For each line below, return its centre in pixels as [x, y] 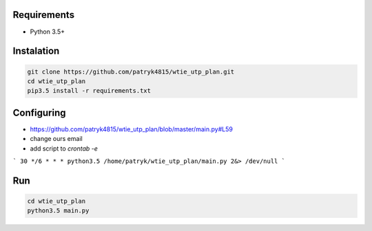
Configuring [39, 112]
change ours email [56, 139]
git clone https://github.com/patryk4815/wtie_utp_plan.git [131, 71]
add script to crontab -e [64, 148]
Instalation [36, 51]
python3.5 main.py [58, 211]
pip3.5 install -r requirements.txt [89, 91]
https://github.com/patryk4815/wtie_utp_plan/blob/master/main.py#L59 [132, 129]
